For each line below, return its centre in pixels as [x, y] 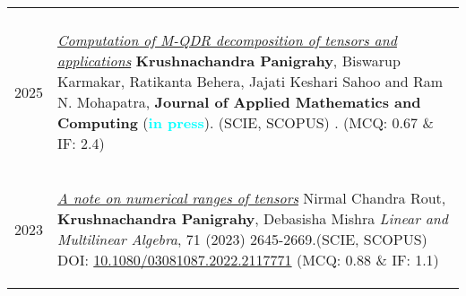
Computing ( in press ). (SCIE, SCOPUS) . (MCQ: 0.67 [238, 122]
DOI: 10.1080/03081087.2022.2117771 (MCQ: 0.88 [215, 260]
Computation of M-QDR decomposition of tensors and [227, 40]
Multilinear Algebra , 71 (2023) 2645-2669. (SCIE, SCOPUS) [242, 239]
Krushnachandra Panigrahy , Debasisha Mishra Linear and [253, 218]
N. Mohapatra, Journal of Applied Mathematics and [239, 102]
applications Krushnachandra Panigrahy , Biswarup [229, 61]
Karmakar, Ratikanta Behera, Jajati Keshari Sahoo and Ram [250, 81]
